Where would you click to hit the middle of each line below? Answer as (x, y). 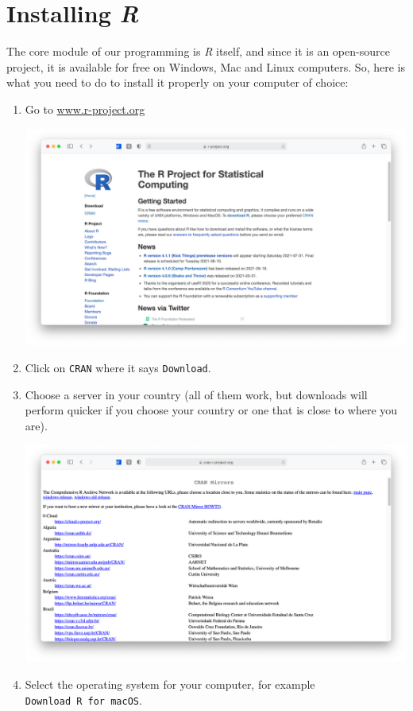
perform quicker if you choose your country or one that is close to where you (211, 410)
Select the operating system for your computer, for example (170, 684)
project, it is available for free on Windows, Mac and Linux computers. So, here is (206, 66)
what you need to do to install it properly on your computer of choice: (178, 82)
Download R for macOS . (83, 699)
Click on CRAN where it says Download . (118, 368)
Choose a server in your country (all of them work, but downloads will (196, 394)
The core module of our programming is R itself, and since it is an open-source (198, 51)
